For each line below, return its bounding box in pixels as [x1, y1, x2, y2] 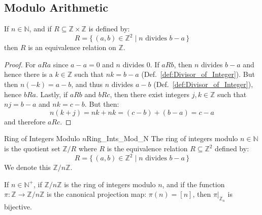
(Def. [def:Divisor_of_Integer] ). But [141, 69, 255, 79]
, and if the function [162, 179, 225, 189]
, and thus [71, 79, 103, 90]
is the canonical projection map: [47, 189, 147, 199]
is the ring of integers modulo [64, 179, 156, 189]
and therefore [4, 116, 46, 126]
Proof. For [4, 59, 36, 69]
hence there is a [4, 69, 53, 79]
